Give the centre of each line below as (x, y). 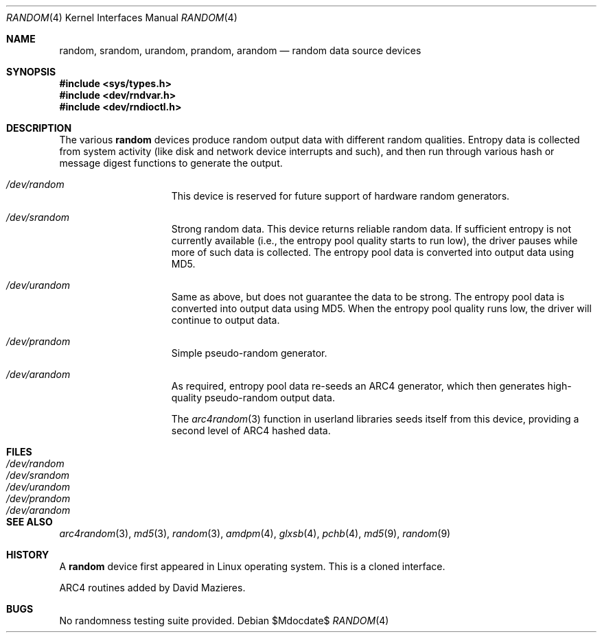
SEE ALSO (30, 522)
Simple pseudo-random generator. (249, 353)
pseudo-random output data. (269, 398)
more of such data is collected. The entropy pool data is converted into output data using (372, 252)
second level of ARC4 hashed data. (251, 430)
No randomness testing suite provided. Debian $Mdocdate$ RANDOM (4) (224, 621)
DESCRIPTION (39, 128)
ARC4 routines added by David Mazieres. (152, 588)
